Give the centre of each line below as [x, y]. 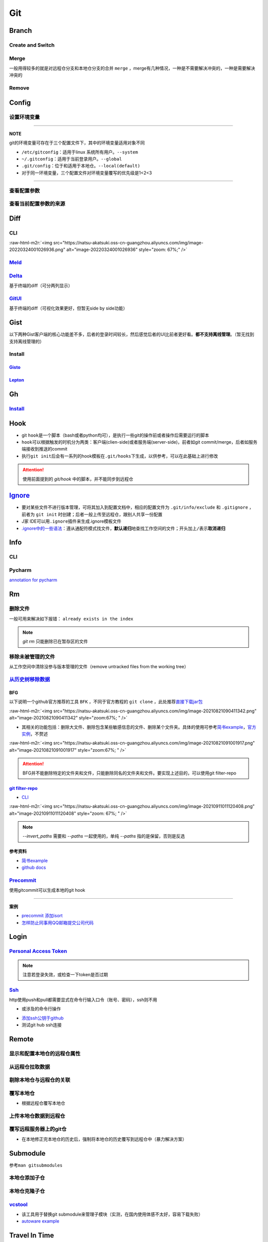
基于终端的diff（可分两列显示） [41, 286]
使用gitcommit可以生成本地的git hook [47, 890]
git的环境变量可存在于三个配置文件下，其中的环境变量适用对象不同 [77, 143]
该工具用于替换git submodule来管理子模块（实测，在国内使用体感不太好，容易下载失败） [112, 1214]
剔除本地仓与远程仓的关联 [40, 1080]
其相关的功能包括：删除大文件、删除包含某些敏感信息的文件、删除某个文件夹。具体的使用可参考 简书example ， [134, 727]
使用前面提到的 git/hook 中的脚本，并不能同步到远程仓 [78, 479]
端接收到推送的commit [44, 449]
